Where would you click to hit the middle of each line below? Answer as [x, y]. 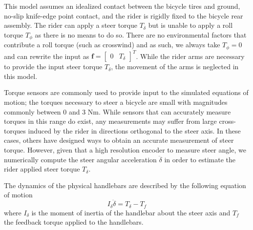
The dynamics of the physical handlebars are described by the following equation [125, 185]
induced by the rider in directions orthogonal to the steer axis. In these [134, 130]
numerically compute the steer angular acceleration [80, 159]
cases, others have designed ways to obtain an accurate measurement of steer [119, 140]
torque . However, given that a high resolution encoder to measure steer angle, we [125, 149]
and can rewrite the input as [47, 56]
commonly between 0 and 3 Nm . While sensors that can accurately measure [117, 111]
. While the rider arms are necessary [190, 56]
